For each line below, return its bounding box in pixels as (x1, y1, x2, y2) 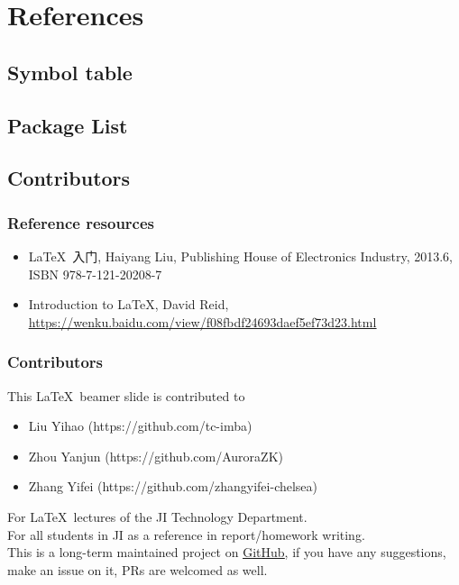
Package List (7, 111, 128, 139)
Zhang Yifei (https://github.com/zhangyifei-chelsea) (28, 477, 318, 496)
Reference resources (7, 211, 155, 233)
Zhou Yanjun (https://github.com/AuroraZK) (28, 446, 283, 465)
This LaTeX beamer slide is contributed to (7, 386, 245, 405)
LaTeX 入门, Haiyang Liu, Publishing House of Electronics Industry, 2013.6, (28, 246, 454, 265)
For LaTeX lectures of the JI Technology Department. (7, 507, 308, 526)
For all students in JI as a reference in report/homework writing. (7, 525, 365, 544)
